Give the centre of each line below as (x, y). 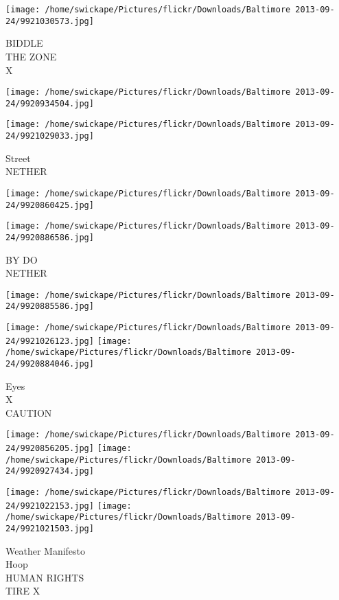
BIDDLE (24, 43)
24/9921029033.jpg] (50, 136)
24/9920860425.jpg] (50, 205)
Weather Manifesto (46, 550)
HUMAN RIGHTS (45, 577)
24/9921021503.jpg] (50, 529)
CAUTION (29, 412)
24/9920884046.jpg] (50, 364)
